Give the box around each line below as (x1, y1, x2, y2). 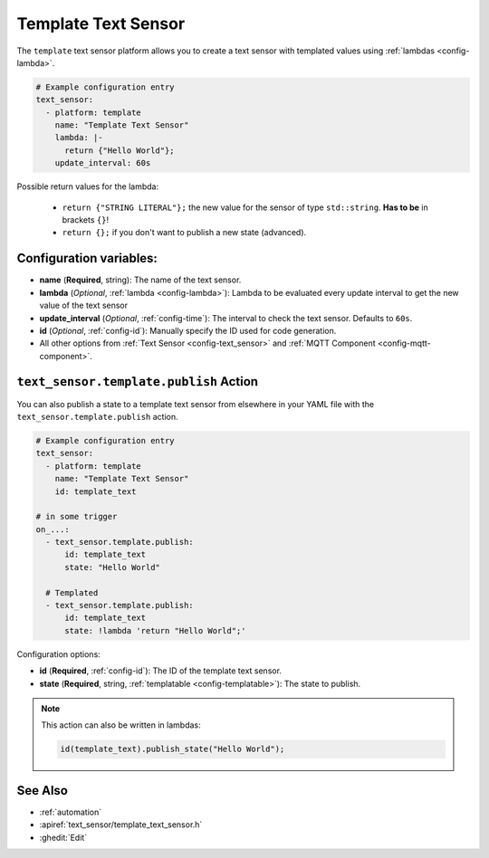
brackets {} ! (62, 214, 109, 225)
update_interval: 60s (54, 158, 151, 168)
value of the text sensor (39, 300, 129, 311)
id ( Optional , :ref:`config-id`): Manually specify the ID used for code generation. (39, 325, 337, 336)
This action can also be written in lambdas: (41, 720, 201, 730)
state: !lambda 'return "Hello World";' (64, 625, 246, 635)
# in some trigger (35, 511, 118, 522)
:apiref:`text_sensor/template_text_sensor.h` (39, 819, 203, 830)
